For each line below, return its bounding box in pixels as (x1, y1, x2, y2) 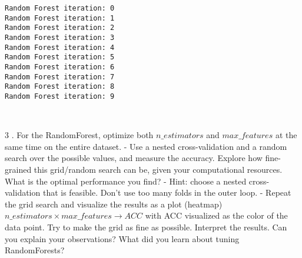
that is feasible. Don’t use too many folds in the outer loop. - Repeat (42, 186, 291, 199)
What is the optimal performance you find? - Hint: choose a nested (5, 175, 247, 187)
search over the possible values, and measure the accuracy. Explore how (5, 152, 263, 164)
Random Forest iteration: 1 (5, 14, 115, 22)
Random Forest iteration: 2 (5, 24, 115, 32)
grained (5, 163, 32, 175)
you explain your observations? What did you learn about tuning (5, 232, 240, 244)
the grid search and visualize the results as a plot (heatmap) (5, 197, 223, 210)
